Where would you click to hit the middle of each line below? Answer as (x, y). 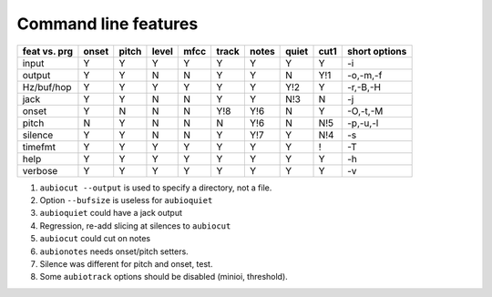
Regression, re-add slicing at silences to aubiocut (135, 225)
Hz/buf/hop (47, 87)
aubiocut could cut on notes (95, 239)
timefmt (39, 147)
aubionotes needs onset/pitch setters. (114, 251)
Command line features (108, 24)
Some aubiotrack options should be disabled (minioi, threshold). (164, 277)
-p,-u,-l (363, 123)
